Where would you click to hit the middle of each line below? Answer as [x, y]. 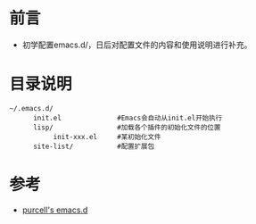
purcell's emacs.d [55, 210]
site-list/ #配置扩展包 [93, 146]
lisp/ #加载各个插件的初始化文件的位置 [127, 127]
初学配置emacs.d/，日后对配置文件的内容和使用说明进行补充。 [137, 45]
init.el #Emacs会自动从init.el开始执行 [128, 118]
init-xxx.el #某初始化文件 [107, 137]
